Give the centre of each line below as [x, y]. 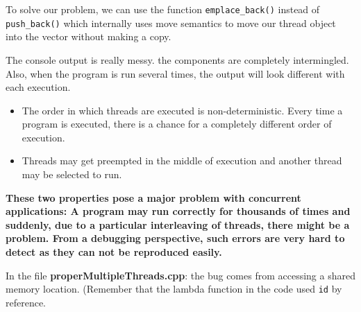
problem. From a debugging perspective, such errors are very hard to [175, 238]
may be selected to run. [72, 174]
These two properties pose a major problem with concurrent [153, 197]
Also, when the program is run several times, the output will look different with [175, 73]
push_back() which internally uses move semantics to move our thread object [171, 23]
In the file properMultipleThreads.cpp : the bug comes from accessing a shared [180, 275]
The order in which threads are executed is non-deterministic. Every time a [182, 110]
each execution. [38, 87]
